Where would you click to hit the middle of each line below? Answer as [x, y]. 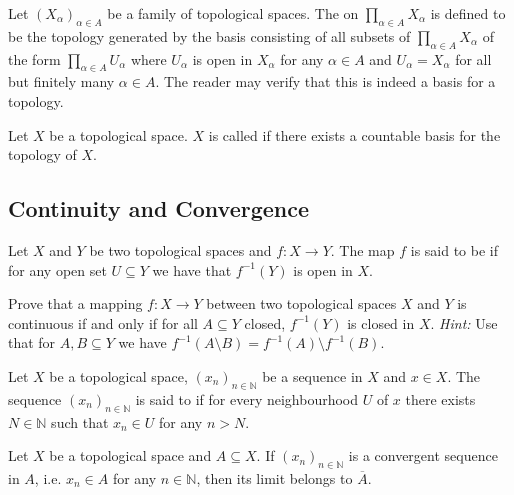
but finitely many [61, 81]
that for [32, 342]
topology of [42, 154]
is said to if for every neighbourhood [247, 398]
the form [34, 58]
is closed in [381, 322]
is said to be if [454, 249]
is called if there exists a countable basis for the [354, 134]
